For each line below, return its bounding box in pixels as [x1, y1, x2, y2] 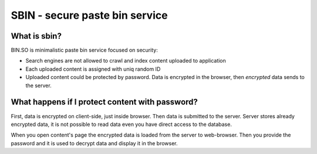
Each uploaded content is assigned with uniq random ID [25, 65, 161, 73]
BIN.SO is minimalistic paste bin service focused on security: [11, 47, 158, 54]
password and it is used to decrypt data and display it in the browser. [11, 139, 178, 146]
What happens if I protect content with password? [11, 97, 198, 107]
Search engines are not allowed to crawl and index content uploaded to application [25, 57, 226, 64]
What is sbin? [11, 31, 62, 41]
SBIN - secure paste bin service [11, 9, 168, 22]
